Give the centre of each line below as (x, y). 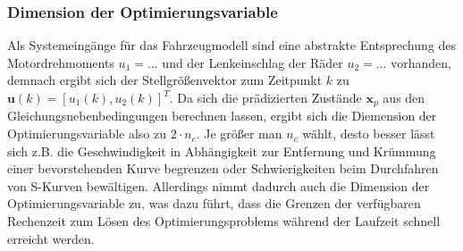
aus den (404, 97)
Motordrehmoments (61, 62)
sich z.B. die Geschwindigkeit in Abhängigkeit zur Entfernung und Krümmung (222, 151)
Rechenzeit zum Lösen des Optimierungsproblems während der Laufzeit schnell (224, 221)
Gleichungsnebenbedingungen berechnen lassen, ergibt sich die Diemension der (222, 116)
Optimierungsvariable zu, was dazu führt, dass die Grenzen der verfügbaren (214, 203)
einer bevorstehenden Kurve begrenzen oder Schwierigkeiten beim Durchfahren (223, 168)
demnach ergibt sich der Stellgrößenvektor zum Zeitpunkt (165, 80)
